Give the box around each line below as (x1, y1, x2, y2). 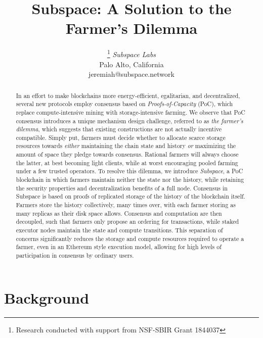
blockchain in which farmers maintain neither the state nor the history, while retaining (16, 175, 244, 184)
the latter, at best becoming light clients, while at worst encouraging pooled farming (16, 158, 238, 167)
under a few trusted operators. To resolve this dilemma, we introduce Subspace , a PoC (16, 167, 243, 175)
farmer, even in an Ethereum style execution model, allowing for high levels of (16, 243, 222, 251)
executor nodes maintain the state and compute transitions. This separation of (16, 226, 223, 234)
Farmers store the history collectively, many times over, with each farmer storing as (16, 201, 236, 209)
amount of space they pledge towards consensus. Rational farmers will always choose (16, 150, 239, 159)
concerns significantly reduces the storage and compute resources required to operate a (16, 234, 244, 243)
